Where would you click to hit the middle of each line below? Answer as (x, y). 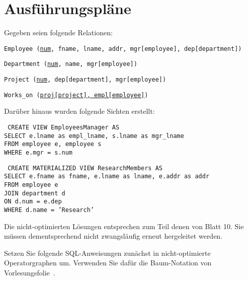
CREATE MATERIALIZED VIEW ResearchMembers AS (85, 168)
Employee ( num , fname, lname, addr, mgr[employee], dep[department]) (123, 49)
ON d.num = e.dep (33, 202)
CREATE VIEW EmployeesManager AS (64, 127)
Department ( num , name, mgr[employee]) (71, 64)
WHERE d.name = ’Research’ (49, 210)
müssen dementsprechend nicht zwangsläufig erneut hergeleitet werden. (113, 236)
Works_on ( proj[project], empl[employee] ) (76, 95)
